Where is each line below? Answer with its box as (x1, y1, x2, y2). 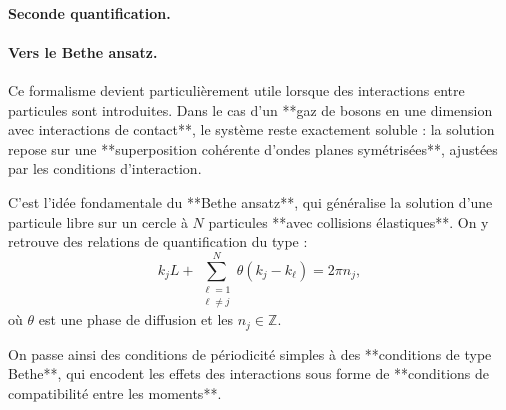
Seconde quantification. (8, 2, 171, 23)
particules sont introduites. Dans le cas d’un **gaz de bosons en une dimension (8, 99, 493, 120)
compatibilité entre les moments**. (8, 382, 222, 403)
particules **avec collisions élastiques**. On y (208, 211, 489, 232)
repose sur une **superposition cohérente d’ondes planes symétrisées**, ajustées (8, 138, 498, 159)
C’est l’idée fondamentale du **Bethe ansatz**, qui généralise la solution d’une (8, 191, 493, 212)
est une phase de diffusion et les (38, 309, 234, 330)
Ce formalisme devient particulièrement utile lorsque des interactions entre (8, 79, 465, 100)
